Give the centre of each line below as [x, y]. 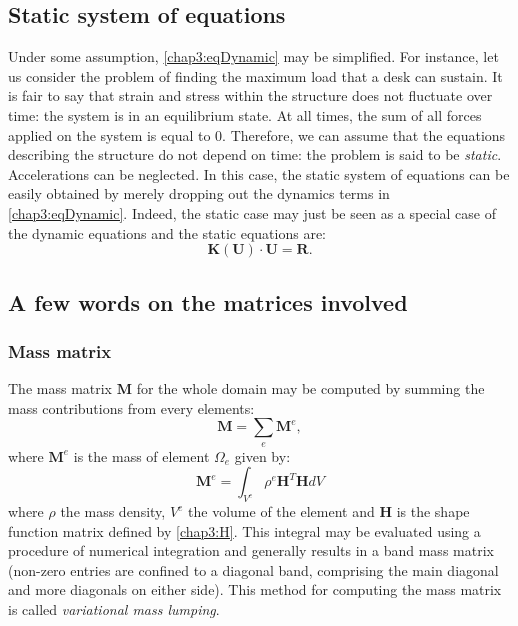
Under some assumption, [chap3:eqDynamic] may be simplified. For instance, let [253, 56]
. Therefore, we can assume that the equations [364, 134]
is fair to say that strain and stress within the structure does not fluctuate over [250, 95]
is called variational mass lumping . [114, 609]
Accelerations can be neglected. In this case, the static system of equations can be [259, 173]
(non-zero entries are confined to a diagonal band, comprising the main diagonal [253, 569]
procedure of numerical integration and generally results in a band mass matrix [251, 550]
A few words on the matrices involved [208, 301]
